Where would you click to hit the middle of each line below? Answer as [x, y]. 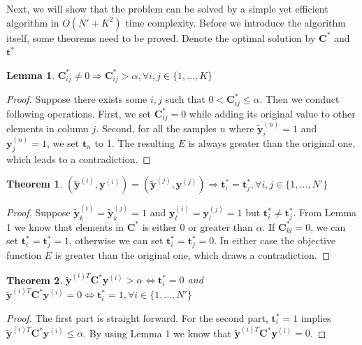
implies [316, 318]
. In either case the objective [275, 240]
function [24, 254]
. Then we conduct [299, 99]
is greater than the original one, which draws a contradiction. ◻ [193, 254]
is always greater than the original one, [272, 143]
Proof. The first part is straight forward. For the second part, [137, 318]
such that [185, 99]
